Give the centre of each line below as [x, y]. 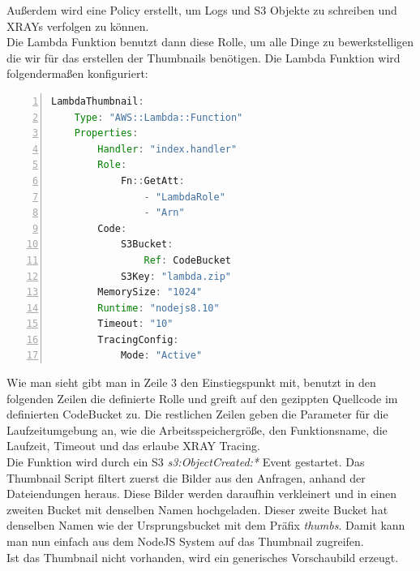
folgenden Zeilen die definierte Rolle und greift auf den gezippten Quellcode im [202, 398]
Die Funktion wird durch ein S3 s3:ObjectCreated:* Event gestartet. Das [186, 462]
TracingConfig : [138, 339]
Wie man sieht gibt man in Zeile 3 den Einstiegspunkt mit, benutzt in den [191, 382]
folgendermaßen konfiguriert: [77, 73]
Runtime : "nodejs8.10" [159, 308]
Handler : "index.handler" [167, 149]
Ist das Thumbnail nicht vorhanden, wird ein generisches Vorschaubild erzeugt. [203, 557]
